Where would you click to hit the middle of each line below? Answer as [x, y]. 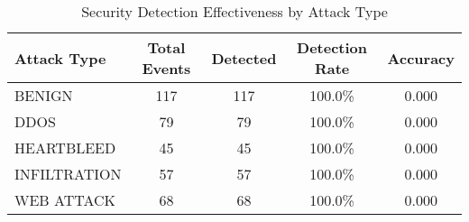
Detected [244, 58]
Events [166, 68]
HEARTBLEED [65, 148]
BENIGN [44, 95]
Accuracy [421, 58]
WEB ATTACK [65, 200]
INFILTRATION [68, 174]
